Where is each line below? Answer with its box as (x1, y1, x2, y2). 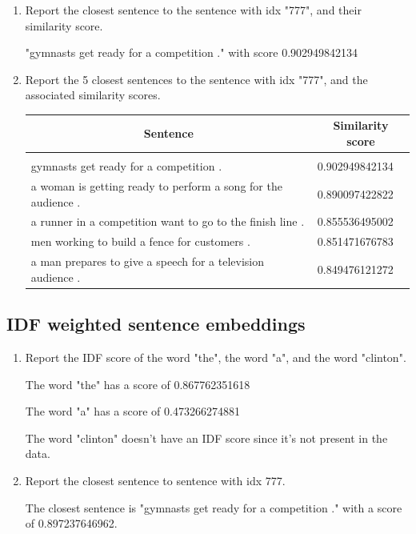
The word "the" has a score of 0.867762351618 (25, 375, 250, 392)
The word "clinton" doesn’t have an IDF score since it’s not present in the (25, 429, 388, 446)
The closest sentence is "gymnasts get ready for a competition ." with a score (25, 499, 402, 516)
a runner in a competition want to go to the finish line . (30, 213, 305, 230)
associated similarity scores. (25, 86, 161, 103)
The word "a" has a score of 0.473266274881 (25, 403, 240, 420)
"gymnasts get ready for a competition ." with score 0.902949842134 (25, 44, 358, 61)
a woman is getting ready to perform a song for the (30, 178, 282, 194)
